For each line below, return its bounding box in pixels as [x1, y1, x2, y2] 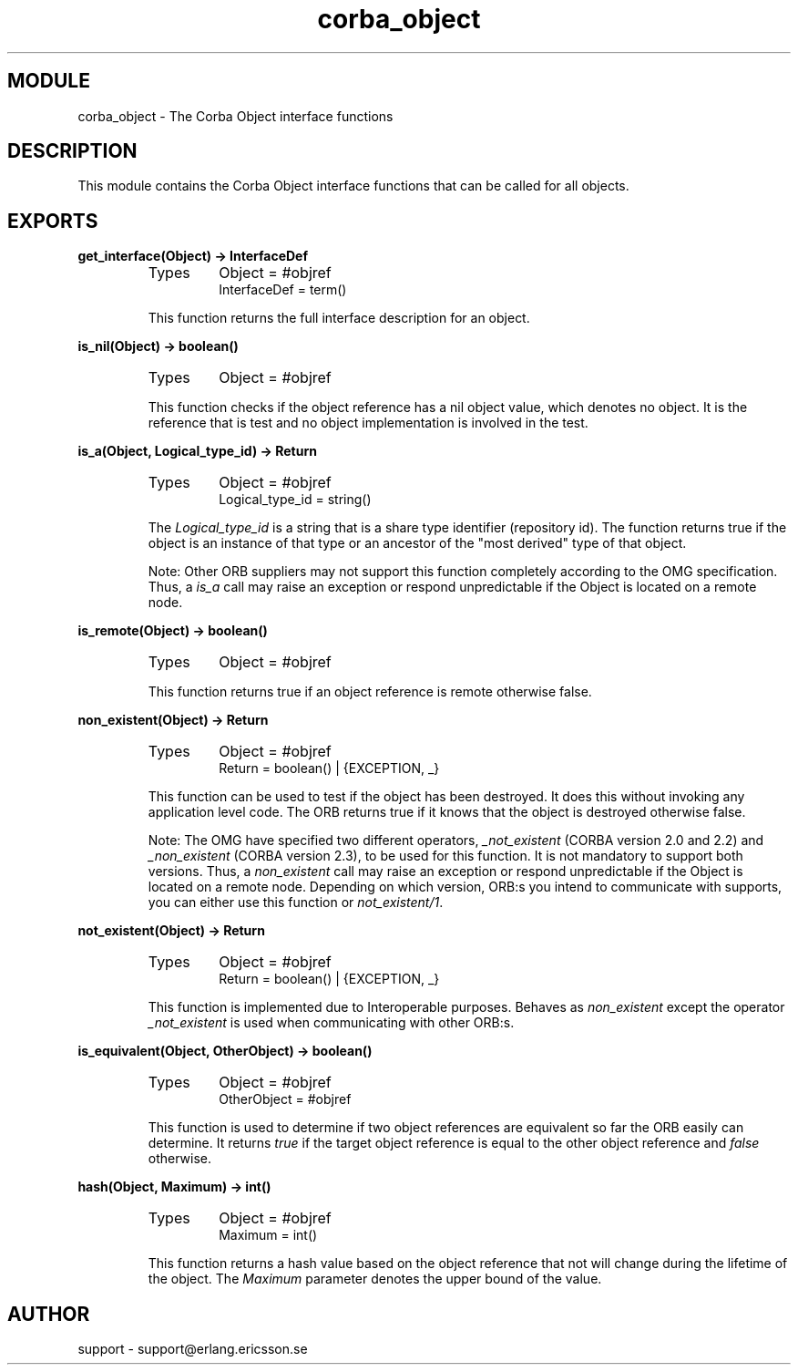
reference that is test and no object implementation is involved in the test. [148, 415, 588, 431]
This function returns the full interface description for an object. [148, 310, 530, 326]
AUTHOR [7, 1302, 90, 1326]
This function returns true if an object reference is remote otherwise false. [148, 684, 592, 700]
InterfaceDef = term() [219, 282, 347, 298]
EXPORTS [7, 209, 98, 232]
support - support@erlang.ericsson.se [77, 1341, 308, 1357]
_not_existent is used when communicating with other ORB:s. [148, 1015, 515, 1031]
